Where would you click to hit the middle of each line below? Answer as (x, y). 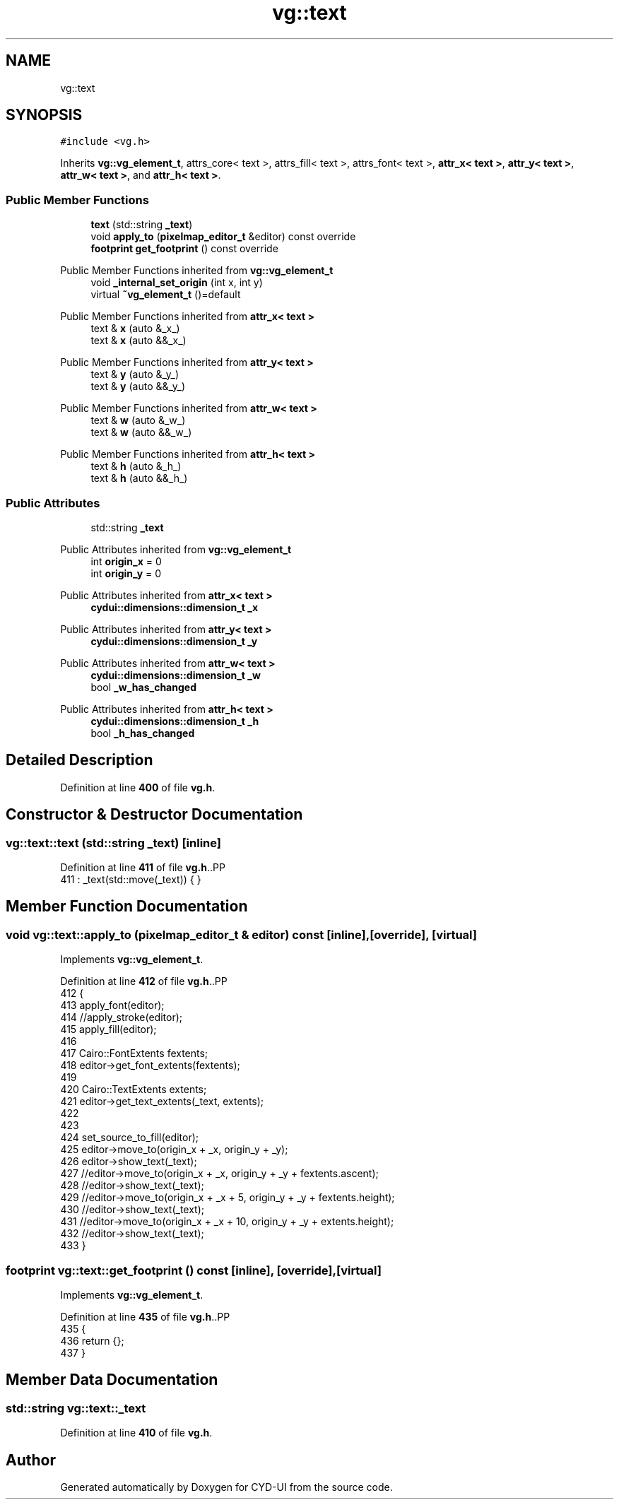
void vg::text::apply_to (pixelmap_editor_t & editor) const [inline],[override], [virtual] (242, 934)
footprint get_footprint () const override (184, 249)
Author (31, 1460)
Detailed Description (79, 760)
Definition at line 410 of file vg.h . (136, 1433)
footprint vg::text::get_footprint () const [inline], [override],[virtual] (194, 1270)
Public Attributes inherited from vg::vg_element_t (176, 549)
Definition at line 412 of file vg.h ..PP (144, 981)
